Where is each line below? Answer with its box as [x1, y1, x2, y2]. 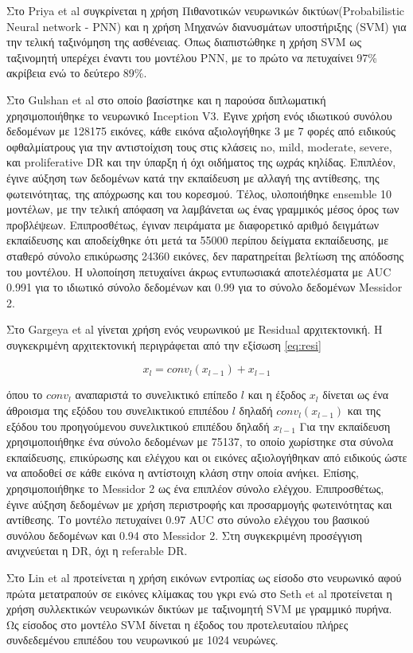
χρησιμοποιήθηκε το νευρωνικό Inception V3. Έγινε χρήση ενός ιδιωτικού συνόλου [6, 107, 392, 123]
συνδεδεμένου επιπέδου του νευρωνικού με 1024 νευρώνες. [6, 631, 279, 648]
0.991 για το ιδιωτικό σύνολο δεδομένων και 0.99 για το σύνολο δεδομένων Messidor [6, 279, 403, 295]
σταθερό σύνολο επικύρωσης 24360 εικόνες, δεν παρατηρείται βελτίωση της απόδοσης [6, 247, 403, 264]
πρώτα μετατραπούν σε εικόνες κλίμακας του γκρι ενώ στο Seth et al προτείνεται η [6, 585, 392, 601]
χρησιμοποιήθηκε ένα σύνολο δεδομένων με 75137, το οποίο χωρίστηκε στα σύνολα [6, 433, 394, 450]
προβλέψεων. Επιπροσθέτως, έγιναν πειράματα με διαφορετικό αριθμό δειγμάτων [6, 216, 379, 233]
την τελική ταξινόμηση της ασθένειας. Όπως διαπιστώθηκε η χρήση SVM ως [6, 33, 362, 50]
